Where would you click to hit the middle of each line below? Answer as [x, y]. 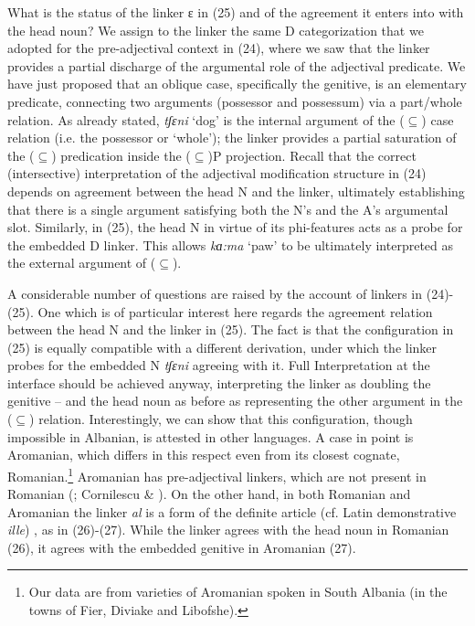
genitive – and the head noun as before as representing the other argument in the [235, 401]
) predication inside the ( [121, 155]
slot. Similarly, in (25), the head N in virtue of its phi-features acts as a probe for [235, 227]
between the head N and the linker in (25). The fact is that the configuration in [231, 329]
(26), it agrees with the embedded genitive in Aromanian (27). [182, 547]
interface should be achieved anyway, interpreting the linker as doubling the [219, 382]
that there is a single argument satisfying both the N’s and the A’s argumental [228, 209]
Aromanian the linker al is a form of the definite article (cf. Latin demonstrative [232, 511]
